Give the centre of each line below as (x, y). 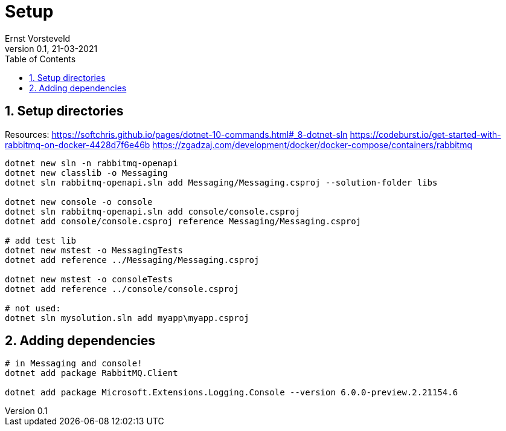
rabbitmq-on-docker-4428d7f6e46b (78, 144)
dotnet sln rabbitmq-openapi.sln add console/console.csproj (152, 211)
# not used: (33, 308)
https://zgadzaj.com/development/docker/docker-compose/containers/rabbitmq (312, 144)
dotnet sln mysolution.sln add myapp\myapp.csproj (127, 318)
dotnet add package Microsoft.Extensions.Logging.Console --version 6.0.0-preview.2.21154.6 (232, 393)
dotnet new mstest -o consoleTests (89, 279)
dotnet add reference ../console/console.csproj (122, 289)
